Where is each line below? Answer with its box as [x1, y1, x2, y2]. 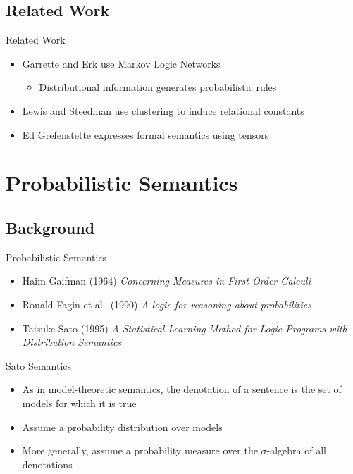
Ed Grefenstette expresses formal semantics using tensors [22, 127, 269, 142]
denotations [22, 456, 73, 471]
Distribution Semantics [22, 335, 122, 349]
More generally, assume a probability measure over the [22, 443, 258, 458]
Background [6, 216, 95, 238]
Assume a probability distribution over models [22, 419, 223, 434]
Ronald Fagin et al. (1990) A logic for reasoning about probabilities [22, 297, 311, 311]
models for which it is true [22, 395, 137, 410]
